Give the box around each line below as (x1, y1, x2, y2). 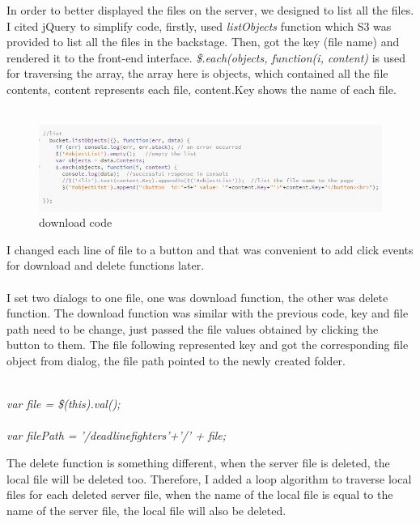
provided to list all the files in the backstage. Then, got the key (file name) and (6, 33, 400, 50)
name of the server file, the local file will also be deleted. (6, 501, 286, 518)
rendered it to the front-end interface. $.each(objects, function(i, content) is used (6, 49, 406, 66)
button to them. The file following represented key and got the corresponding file (6, 336, 409, 353)
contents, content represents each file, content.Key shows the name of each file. (6, 80, 397, 97)
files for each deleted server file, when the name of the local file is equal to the (6, 486, 393, 503)
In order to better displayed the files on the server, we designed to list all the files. (6, 2, 414, 18)
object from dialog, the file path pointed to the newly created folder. (6, 352, 346, 369)
